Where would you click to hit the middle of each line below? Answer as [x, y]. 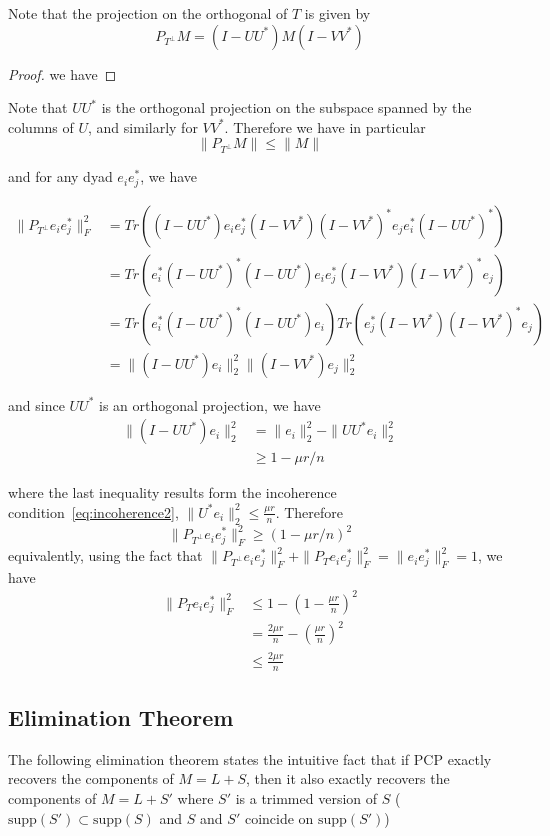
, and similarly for [143, 126]
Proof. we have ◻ [62, 73]
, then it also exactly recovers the [348, 778]
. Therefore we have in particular [325, 126]
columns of [41, 126]
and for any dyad [60, 176]
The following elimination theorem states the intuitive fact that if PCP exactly [250, 758]
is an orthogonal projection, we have [210, 404]
